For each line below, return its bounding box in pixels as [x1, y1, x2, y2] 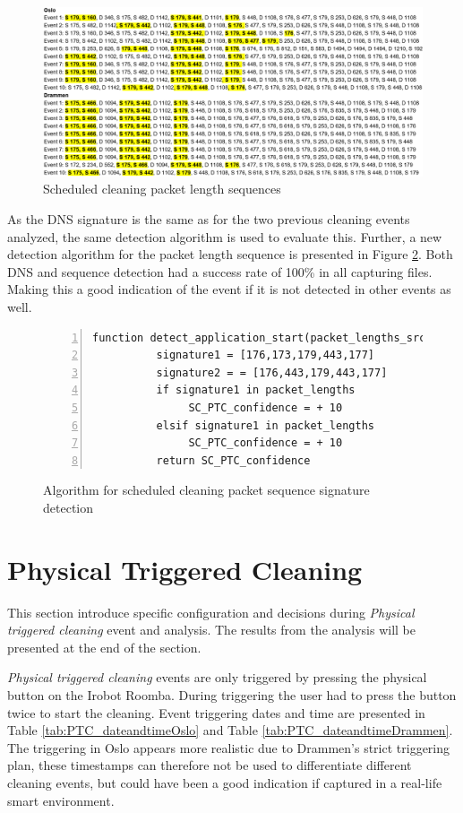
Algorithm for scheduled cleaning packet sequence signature [43, 480, 370, 499]
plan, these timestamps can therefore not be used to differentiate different [7, 756, 412, 774]
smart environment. [7, 791, 115, 809]
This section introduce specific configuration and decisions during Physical [7, 602, 415, 621]
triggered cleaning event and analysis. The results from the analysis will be [7, 620, 416, 639]
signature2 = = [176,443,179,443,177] [156, 366, 388, 379]
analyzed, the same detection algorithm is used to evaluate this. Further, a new [7, 227, 442, 246]
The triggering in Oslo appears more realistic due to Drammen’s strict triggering [7, 738, 450, 757]
